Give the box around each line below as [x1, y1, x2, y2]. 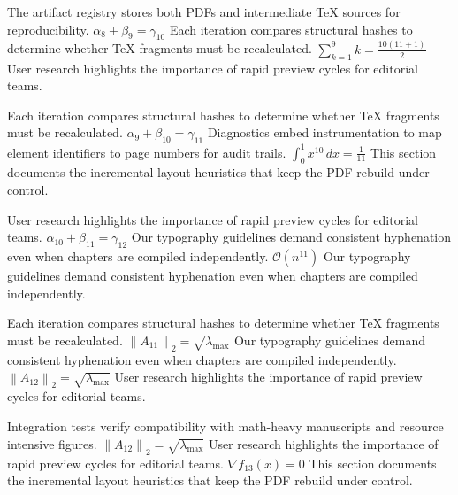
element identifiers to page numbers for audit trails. [7, 143, 286, 161]
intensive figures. [7, 434, 97, 452]
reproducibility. [7, 19, 89, 38]
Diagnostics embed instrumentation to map [207, 123, 442, 142]
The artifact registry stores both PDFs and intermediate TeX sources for [7, 3, 401, 20]
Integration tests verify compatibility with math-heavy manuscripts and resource [7, 417, 444, 436]
